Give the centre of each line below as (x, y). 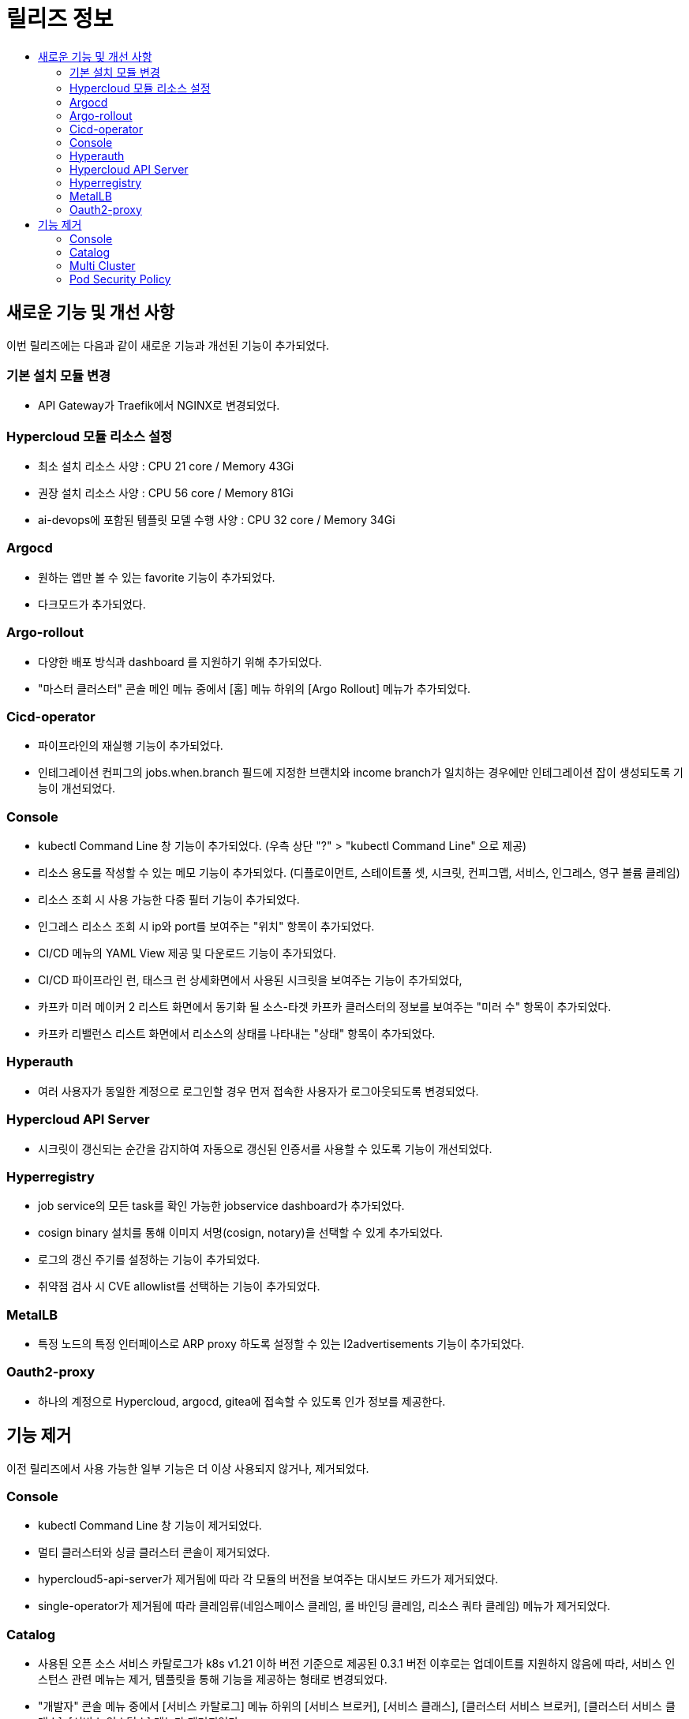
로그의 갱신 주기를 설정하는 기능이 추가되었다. (149, 1260)
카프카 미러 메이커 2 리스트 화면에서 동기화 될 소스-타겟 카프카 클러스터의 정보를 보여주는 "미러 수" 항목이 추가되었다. (325, 1007)
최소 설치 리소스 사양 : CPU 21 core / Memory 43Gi (166, 466)
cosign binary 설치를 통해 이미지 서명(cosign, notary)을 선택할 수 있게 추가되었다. (241, 1233)
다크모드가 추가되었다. (92, 604)
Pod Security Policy (120, 279)
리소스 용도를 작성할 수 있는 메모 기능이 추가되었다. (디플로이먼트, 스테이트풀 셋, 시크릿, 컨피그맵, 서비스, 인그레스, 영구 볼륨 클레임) (359, 873)
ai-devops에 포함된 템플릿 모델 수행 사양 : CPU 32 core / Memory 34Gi (217, 520)
